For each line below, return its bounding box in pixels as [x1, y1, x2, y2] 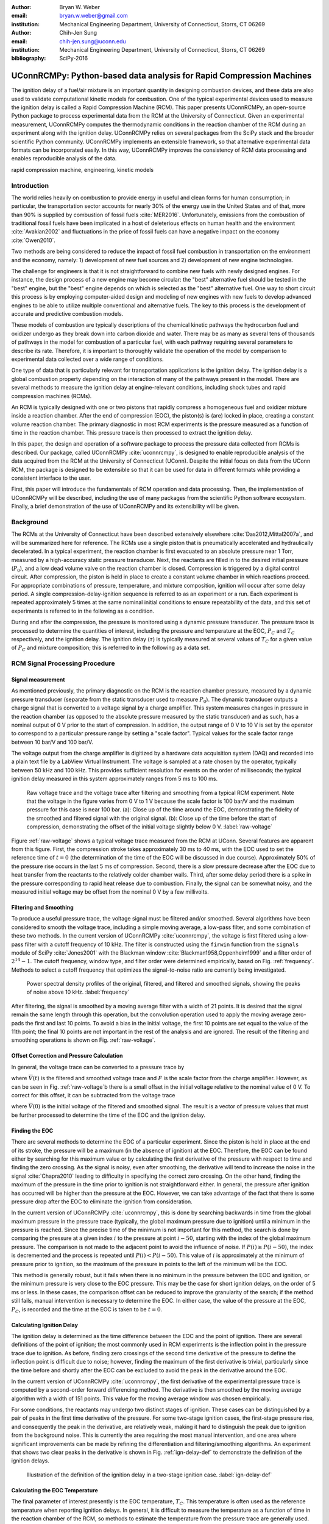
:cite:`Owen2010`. [11, 237, 56, 244]
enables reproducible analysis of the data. [11, 155, 117, 162]
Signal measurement [11, 675, 65, 683]
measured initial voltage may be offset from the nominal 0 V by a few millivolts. [11, 888, 210, 896]
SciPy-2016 [59, 55, 88, 62]
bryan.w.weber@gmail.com [59, 12, 128, 20]
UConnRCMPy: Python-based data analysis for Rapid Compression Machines [11, 71, 312, 81]
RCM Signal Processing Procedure [11, 659, 115, 668]
